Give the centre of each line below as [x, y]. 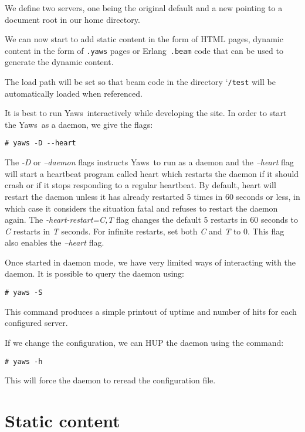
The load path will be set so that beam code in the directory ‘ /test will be [140, 82]
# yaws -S [24, 293]
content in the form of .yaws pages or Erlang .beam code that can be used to [144, 50]
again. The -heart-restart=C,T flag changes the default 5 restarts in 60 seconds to [152, 220]
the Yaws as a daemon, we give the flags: [79, 124]
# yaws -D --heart [40, 143]
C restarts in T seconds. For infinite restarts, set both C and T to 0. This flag [145, 231]
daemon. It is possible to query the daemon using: [95, 273]
